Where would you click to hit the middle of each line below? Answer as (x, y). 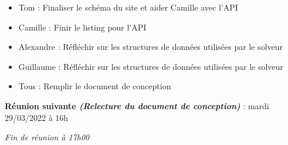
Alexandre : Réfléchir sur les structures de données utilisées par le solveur (151, 47)
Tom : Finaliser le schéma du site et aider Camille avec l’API (128, 7)
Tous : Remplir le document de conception (95, 86)
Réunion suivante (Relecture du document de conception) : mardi (137, 105)
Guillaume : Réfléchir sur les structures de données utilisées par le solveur (151, 66)
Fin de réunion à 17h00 (47, 137)
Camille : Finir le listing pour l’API (82, 27)
